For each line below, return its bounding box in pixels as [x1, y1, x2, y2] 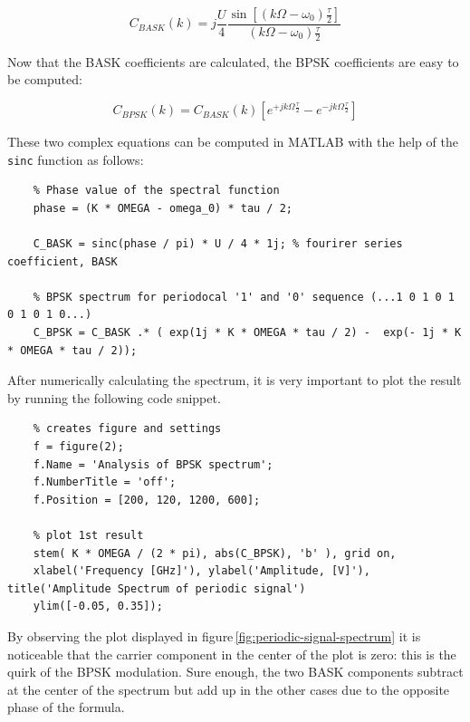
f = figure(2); [33, 440, 124, 454]
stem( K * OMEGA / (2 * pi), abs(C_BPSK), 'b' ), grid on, [33, 546, 397, 560]
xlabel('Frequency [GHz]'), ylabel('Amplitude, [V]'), [33, 564, 370, 578]
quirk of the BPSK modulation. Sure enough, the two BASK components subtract [7, 662, 464, 681]
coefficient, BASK [7, 255, 118, 268]
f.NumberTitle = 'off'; [33, 476, 177, 489]
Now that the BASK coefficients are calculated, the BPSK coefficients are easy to [7, 52, 459, 71]
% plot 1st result [33, 528, 144, 542]
